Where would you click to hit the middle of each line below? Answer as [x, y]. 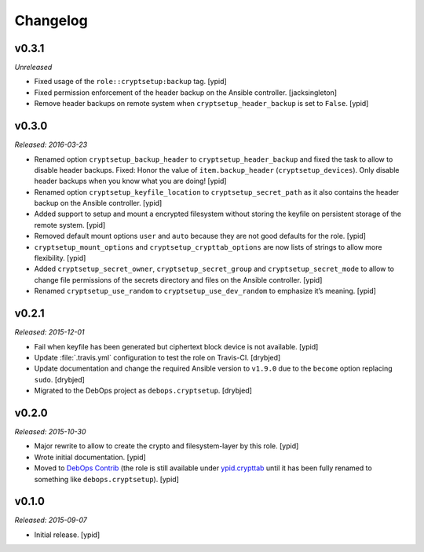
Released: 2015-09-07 [51, 520]
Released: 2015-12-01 [49, 332]
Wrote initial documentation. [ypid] [90, 457]
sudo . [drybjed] [60, 379]
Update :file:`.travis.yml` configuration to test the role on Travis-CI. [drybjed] [157, 357]
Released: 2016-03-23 [51, 144]
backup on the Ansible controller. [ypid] [98, 203]
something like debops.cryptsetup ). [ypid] [107, 479]
